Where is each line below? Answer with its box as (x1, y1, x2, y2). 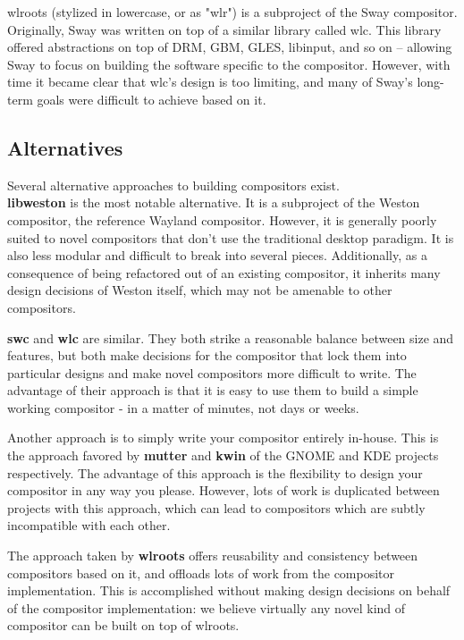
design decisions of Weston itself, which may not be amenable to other (7, 281, 392, 299)
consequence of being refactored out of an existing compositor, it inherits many (7, 263, 441, 282)
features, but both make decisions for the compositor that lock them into (7, 346, 407, 365)
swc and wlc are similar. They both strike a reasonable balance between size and (7, 328, 454, 347)
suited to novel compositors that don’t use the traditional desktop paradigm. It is (7, 228, 454, 247)
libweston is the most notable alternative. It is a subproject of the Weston (7, 193, 420, 212)
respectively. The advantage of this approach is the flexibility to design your (7, 463, 423, 482)
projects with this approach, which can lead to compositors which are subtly (7, 498, 426, 517)
